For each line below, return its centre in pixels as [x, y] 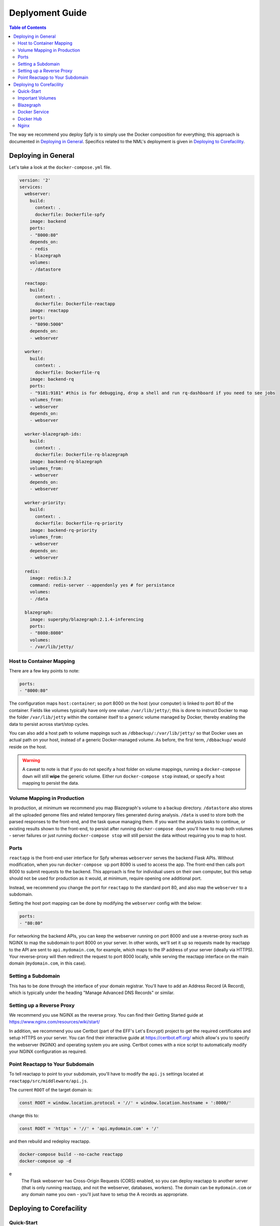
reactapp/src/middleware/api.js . [49, 1081]
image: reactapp [49, 311]
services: [31, 187]
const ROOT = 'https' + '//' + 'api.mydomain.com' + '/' [89, 1128]
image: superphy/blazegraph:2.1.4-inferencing [87, 619]
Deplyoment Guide [48, 13]
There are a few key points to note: [44, 671]
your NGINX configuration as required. [48, 1051]
